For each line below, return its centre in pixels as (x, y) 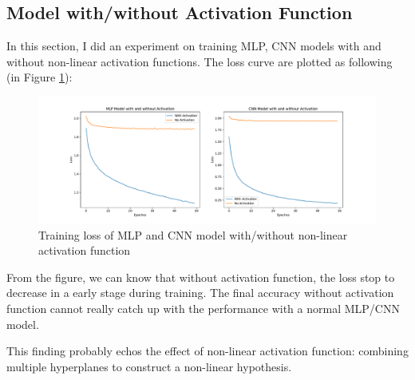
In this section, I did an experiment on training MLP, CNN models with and (194, 46)
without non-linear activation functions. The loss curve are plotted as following (200, 61)
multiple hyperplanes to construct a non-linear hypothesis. (149, 366)
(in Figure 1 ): (40, 77)
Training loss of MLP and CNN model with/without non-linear (193, 234)
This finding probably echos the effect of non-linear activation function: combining (207, 351)
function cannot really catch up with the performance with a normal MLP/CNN (203, 308)
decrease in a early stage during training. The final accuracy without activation (200, 293)
